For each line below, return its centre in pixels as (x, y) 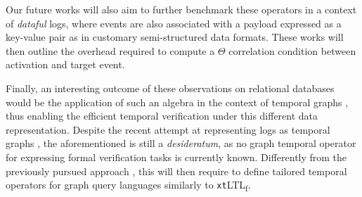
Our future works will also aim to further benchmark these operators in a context (181, 9)
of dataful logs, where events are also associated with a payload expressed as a (174, 23)
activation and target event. (65, 64)
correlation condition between (292, 50)
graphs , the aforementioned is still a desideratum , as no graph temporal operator (181, 143)
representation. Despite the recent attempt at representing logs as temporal (168, 129)
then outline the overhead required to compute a (110, 50)
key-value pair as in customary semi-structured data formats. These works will (175, 37)
